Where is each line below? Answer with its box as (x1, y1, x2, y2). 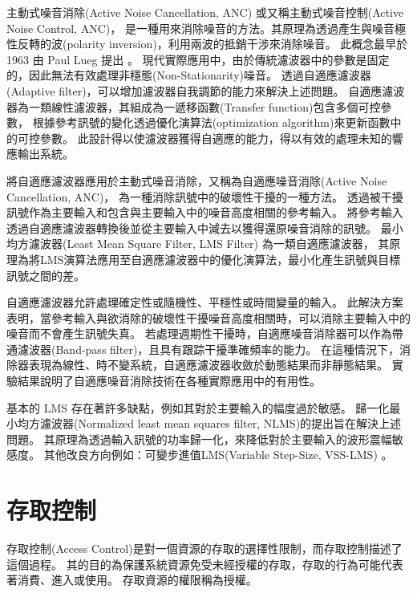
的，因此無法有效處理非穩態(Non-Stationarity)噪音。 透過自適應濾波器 (6, 67, 371, 83)
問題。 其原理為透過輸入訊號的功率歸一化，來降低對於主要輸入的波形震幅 (6, 430, 392, 447)
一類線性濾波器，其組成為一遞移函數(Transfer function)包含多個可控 (28, 98, 381, 115)
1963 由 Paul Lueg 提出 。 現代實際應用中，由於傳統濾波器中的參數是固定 (6, 51, 390, 67)
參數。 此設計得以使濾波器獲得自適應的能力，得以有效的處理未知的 (39, 129, 392, 146)
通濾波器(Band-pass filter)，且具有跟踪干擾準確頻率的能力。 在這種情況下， (6, 340, 399, 357)
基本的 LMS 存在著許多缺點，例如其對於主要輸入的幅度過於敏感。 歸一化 (6, 399, 390, 416)
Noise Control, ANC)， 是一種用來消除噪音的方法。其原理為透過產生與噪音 (6, 19, 395, 36)
